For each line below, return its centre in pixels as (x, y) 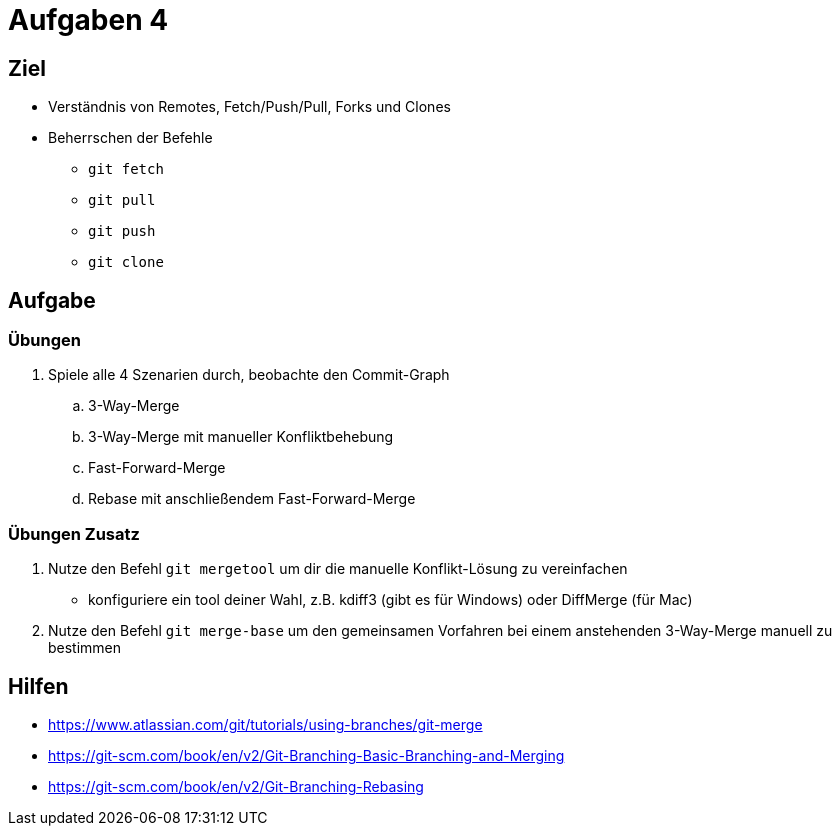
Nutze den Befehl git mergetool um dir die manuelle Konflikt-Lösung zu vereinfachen (338, 569)
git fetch (126, 169)
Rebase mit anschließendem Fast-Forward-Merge (252, 499)
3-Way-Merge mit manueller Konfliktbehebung (241, 437)
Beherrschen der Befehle (130, 138)
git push (122, 231)
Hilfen (38, 686)
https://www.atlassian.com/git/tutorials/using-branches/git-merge (265, 724)
